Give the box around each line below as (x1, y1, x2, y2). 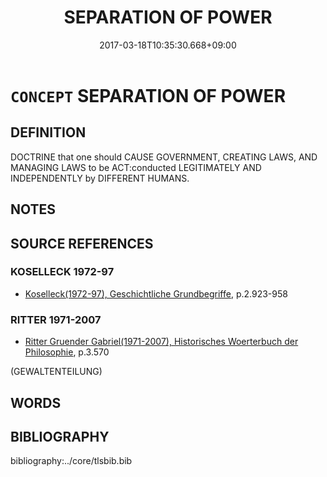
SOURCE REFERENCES (10, 235, 154, 252)
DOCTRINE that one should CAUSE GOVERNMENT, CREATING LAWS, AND (10, 151, 318, 163)
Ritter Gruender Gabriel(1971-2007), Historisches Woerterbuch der (24, 336, 299, 348)
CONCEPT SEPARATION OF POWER (10, 84, 287, 107)
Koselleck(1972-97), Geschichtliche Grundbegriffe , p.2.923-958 (24, 287, 288, 300)
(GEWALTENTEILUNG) (10, 366, 103, 378)
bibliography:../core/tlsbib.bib (10, 455, 133, 467)
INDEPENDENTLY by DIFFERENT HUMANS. (10, 172, 190, 184)
